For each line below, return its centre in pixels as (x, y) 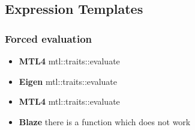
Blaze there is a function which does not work (105, 121)
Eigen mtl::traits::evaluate (68, 81)
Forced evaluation (48, 38)
